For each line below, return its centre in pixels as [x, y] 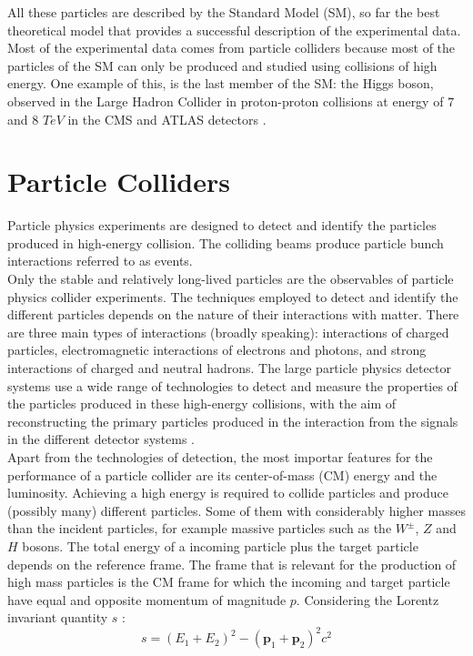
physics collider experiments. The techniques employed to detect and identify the [233, 296]
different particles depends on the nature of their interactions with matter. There [233, 314]
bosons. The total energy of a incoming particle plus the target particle [220, 545]
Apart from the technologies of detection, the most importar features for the [220, 457]
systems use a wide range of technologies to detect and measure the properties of [232, 385]
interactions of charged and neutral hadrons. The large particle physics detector [229, 368]
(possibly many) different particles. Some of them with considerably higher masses [236, 510]
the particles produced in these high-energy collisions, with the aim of [202, 404]
